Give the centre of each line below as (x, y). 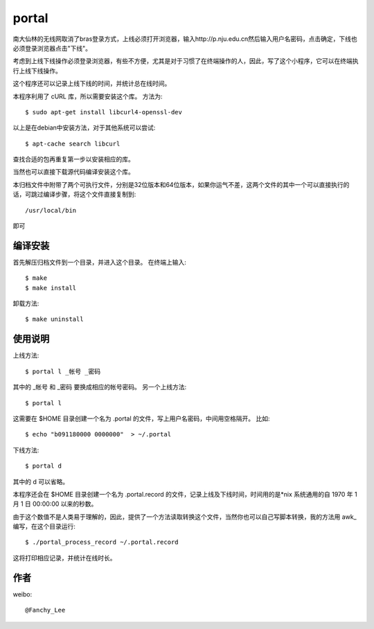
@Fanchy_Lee (45, 610)
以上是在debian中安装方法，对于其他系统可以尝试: (84, 127)
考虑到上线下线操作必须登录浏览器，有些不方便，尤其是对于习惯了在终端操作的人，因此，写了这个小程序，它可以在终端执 (186, 61)
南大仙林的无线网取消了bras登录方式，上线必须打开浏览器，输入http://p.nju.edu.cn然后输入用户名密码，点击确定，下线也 (185, 39)
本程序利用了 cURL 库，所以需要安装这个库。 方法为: (88, 96)
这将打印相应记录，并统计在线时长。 (64, 558)
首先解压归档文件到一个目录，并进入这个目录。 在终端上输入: (99, 262)
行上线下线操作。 (37, 71)
